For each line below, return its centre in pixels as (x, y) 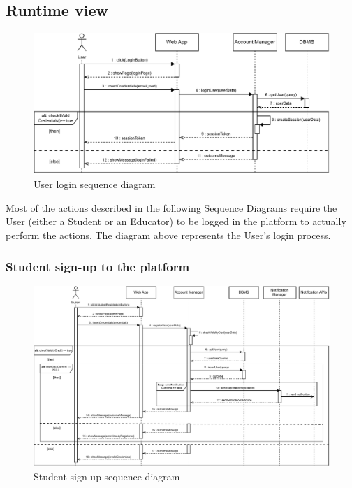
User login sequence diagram (95, 184)
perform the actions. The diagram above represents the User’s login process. (168, 235)
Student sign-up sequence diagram (107, 476)
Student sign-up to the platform (98, 266)
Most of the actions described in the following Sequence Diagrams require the (171, 207)
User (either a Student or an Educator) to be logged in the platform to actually (176, 221)
